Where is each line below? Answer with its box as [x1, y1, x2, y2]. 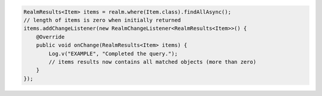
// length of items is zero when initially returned [23, 17, 181, 23]
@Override [36, 33, 65, 40]
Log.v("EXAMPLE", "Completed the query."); [48, 50, 178, 57]
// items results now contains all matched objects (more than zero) [48, 58, 256, 65]
